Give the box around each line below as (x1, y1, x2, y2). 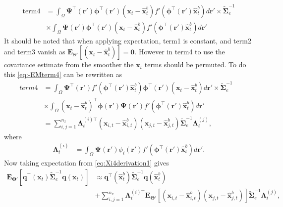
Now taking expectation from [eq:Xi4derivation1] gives (4, 158, 169, 168)
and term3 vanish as (4, 46, 65, 57)
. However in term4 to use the (134, 46, 225, 57)
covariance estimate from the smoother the (4, 59, 134, 70)
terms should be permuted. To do (144, 59, 246, 70)
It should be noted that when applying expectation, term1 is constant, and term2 (4, 35, 251, 45)
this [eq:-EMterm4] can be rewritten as (4, 69, 122, 79)
